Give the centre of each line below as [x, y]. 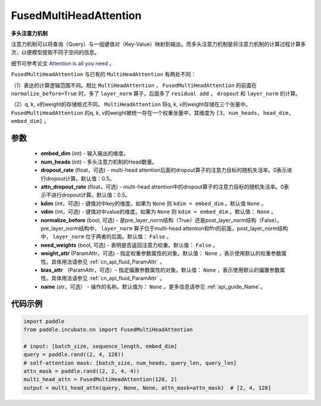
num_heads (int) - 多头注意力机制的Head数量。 [99, 162]
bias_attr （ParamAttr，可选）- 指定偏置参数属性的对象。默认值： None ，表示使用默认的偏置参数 [160, 270]
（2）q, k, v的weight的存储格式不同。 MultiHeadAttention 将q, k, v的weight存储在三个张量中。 [131, 105]
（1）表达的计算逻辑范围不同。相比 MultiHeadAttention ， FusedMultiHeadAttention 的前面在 [134, 85]
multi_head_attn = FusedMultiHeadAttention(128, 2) [100, 380]
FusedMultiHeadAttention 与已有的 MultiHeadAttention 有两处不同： [103, 74]
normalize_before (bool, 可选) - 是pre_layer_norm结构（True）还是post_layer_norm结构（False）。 [161, 220]
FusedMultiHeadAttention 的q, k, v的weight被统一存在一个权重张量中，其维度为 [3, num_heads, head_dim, [151, 112]
